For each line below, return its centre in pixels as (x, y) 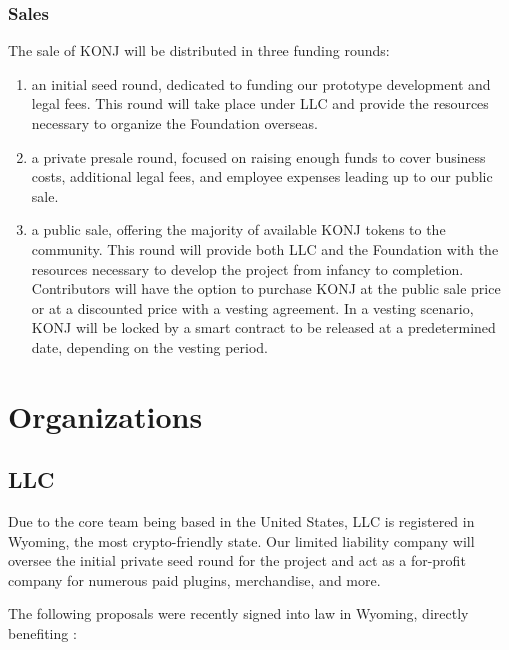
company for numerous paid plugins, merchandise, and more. (194, 579)
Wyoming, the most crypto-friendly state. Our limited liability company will (241, 540)
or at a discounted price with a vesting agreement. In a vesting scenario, (252, 307)
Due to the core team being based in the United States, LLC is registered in (241, 521)
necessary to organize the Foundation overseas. (174, 123)
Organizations (105, 415)
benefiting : (42, 633)
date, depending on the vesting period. (150, 346)
